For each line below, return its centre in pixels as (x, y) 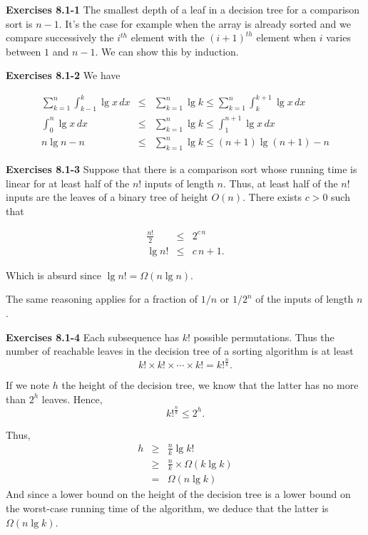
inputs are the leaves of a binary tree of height (107, 197)
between (24, 51)
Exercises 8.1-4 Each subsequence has (93, 337)
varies (338, 37)
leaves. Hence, (72, 399)
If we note (28, 385)
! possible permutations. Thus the (261, 337)
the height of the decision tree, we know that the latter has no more (210, 385)
